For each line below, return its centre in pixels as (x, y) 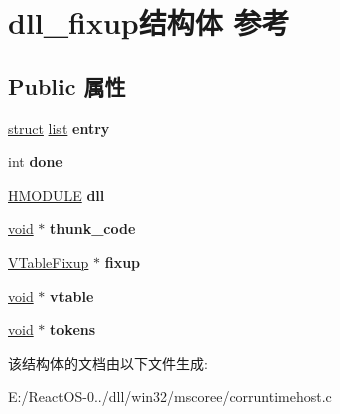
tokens (73, 329)
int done (35, 161)
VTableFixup (48, 261)
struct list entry (59, 127)
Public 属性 (67, 85)
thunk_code (93, 228)
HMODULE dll (56, 194)
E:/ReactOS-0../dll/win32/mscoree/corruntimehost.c (170, 396)
